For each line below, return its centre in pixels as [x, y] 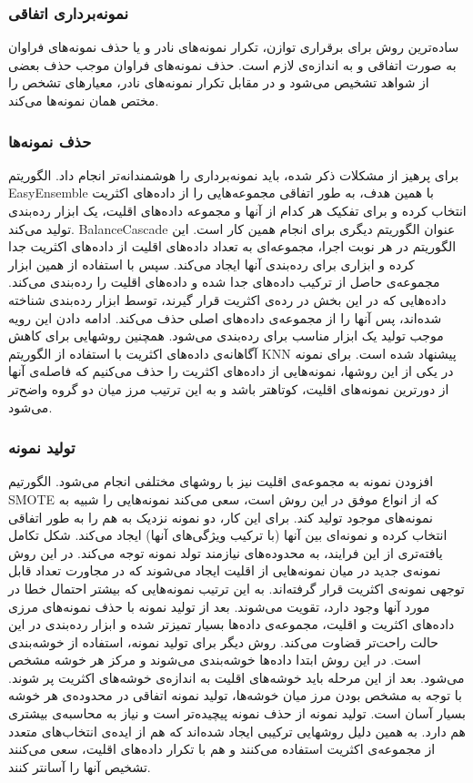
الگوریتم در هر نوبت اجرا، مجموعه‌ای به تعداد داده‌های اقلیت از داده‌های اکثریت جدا [232, 246]
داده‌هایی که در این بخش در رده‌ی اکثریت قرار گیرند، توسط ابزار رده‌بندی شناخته [227, 299]
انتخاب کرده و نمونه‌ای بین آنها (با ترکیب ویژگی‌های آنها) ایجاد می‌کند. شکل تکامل [228, 535]
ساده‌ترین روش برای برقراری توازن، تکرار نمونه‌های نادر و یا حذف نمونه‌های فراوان [234, 47]
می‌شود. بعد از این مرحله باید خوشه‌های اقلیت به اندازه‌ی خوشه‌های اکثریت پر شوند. [236, 677]
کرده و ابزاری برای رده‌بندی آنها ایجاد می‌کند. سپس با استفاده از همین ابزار [211, 264]
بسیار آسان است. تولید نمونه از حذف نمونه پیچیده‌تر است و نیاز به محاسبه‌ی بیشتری [237, 713]
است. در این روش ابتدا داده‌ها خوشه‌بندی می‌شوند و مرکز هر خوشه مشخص [215, 660]
